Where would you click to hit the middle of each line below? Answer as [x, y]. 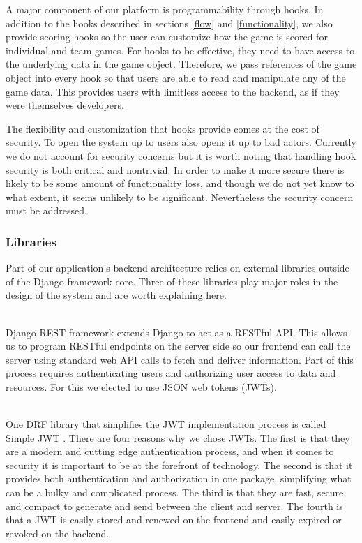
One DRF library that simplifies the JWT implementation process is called [166, 424]
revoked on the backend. [58, 533]
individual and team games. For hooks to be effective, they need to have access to [180, 50]
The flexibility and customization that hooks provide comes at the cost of [163, 128]
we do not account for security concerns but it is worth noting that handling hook [181, 155]
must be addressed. [46, 210]
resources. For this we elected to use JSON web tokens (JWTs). [141, 386]
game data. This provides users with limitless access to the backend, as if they [173, 91]
